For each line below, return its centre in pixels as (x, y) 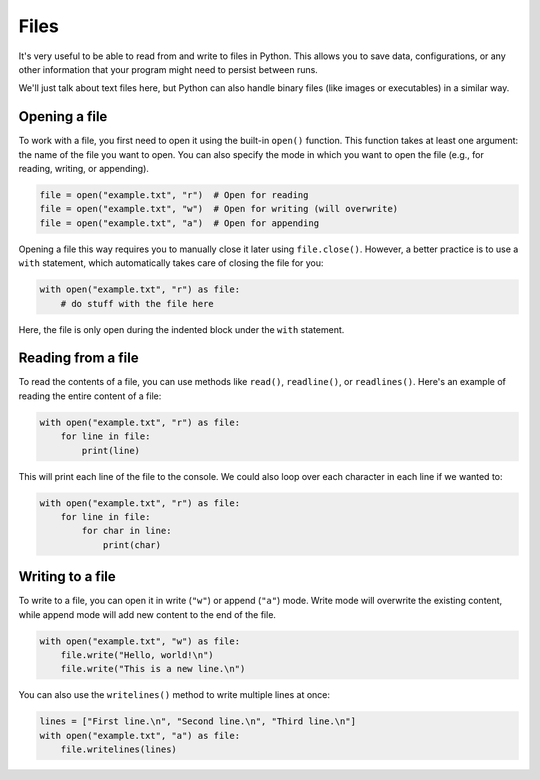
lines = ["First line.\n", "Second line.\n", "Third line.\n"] (198, 721)
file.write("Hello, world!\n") (137, 654)
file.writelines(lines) (118, 749)
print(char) (132, 544)
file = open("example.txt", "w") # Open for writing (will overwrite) (219, 209)
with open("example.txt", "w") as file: (139, 641)
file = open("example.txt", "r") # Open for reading (174, 195)
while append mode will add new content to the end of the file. (147, 614)
